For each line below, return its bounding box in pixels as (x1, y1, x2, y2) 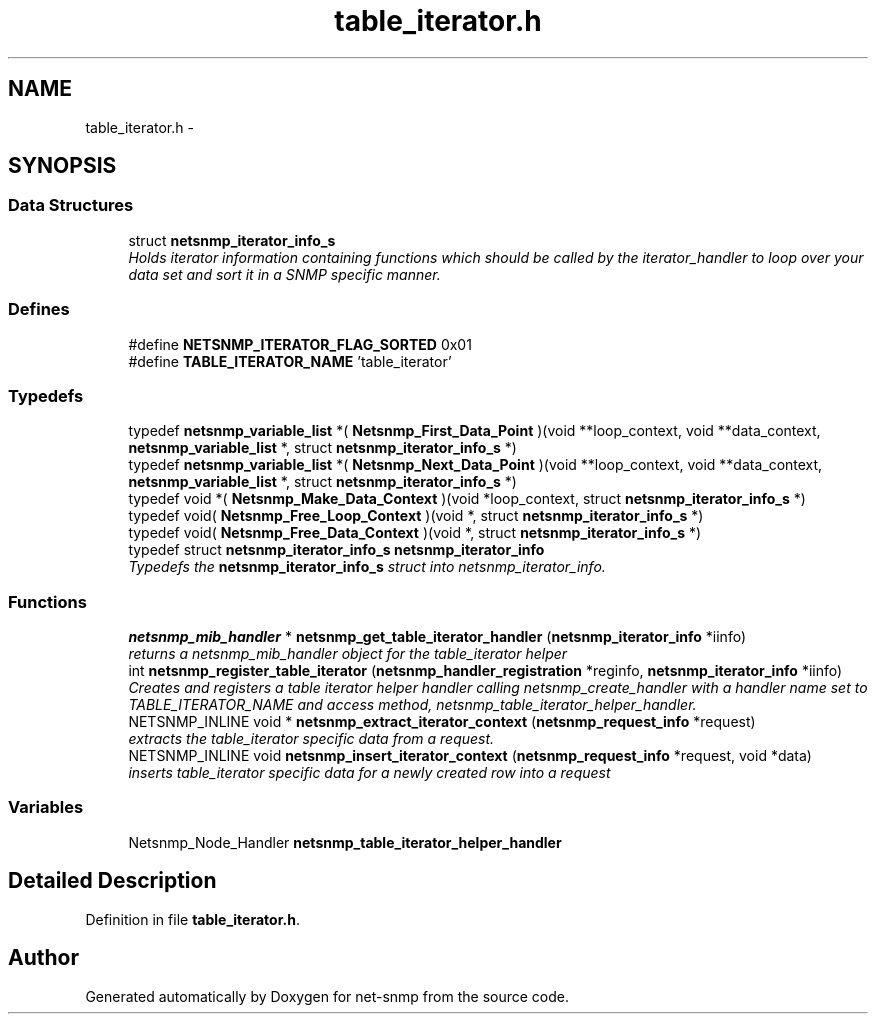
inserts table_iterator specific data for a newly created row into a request (128, 764, 611, 782)
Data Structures (8, 195, 134, 216)
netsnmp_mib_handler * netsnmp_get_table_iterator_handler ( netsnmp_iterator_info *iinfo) (128, 628, 747, 646)
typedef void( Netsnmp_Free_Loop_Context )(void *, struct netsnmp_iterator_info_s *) (128, 507, 704, 525)
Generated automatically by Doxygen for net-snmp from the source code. (85, 987, 570, 1005)
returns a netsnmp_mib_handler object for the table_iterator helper (128, 645, 568, 663)
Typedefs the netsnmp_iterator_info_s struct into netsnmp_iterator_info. (128, 558, 606, 576)
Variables (8, 797, 84, 818)
